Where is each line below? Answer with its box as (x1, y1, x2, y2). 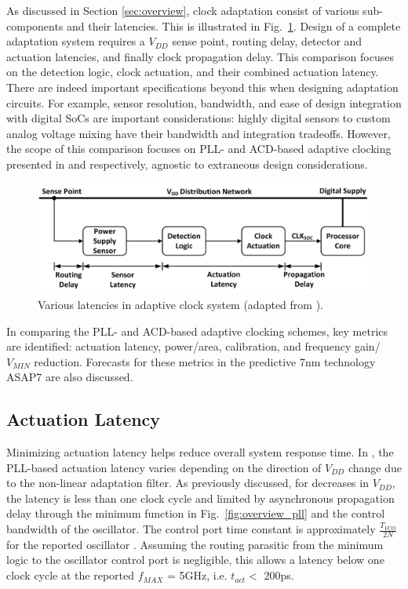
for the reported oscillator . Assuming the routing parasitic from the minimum (6, 536, 384, 552)
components (6, 17, 64, 34)
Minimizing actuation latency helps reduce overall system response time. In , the (6, 444, 394, 460)
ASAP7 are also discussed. (6, 369, 133, 385)
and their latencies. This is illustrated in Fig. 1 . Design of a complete (67, 17, 401, 34)
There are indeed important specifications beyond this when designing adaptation (6, 78, 399, 95)
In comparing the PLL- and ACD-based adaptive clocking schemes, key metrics (6, 322, 388, 339)
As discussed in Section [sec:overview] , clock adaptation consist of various (6, 2, 359, 18)
